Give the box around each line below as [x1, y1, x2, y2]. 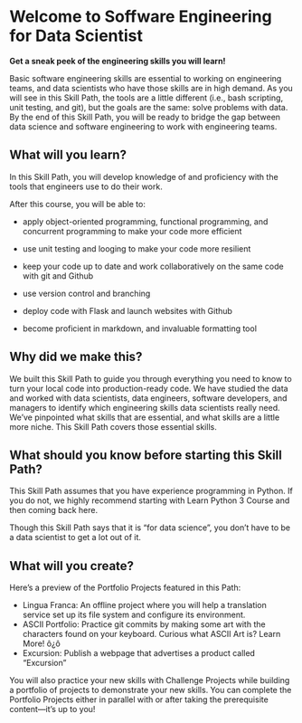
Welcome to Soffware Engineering [9, 6, 273, 27]
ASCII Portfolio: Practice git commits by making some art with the [22, 619, 266, 630]
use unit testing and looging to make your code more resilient [22, 243, 251, 254]
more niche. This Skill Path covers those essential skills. [9, 421, 217, 432]
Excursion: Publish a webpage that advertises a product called [22, 648, 256, 659]
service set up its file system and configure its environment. [22, 609, 246, 621]
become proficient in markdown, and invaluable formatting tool [22, 323, 258, 334]
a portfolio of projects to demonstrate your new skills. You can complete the [9, 685, 292, 696]
